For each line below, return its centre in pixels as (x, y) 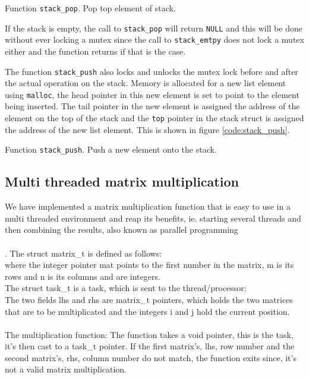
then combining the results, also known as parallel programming (122, 230)
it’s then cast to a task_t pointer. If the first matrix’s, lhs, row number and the (150, 346)
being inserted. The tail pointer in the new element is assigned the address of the (152, 106)
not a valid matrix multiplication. (66, 369)
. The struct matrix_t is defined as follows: (83, 253)
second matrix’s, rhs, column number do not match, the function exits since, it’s (151, 357)
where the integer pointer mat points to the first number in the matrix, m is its (149, 265)
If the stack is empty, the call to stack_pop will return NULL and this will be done (154, 28)
